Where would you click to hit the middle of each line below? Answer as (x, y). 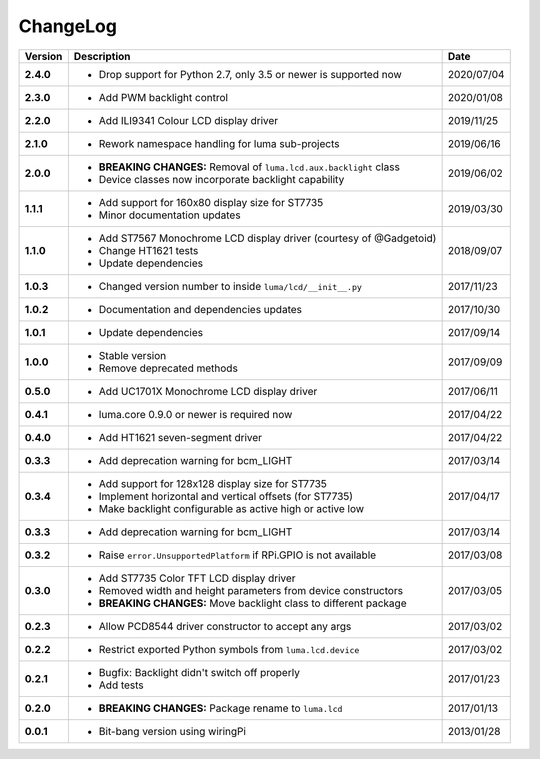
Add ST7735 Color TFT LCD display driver (197, 578)
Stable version (132, 355)
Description (102, 56)
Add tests (121, 685)
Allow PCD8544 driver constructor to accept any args (225, 626)
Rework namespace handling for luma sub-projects (219, 143)
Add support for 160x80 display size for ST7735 (211, 202)
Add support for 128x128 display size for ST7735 (212, 483)
